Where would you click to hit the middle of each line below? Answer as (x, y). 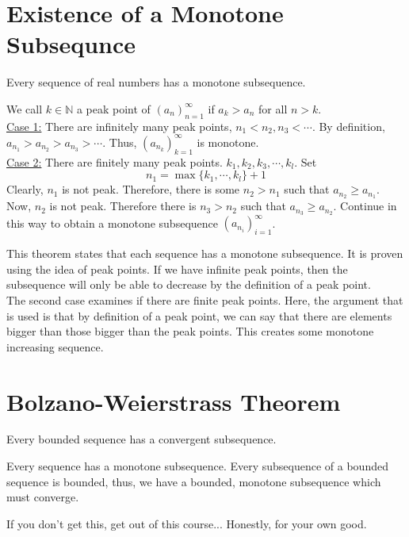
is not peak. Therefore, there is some (151, 189)
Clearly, (25, 189)
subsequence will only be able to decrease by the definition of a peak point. (189, 284)
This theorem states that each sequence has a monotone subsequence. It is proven (205, 253)
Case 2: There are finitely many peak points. (115, 161)
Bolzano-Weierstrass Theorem (174, 401)
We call (25, 108)
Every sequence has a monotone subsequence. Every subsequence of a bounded (197, 466)
